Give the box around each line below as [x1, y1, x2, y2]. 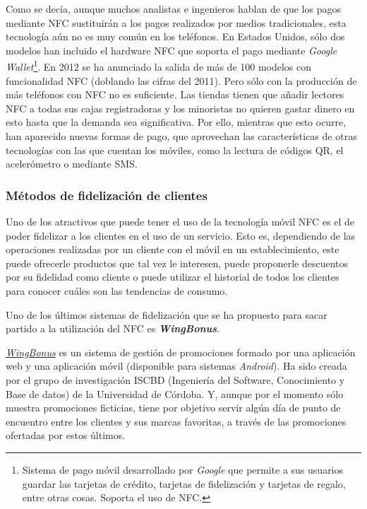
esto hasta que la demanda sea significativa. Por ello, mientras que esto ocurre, [6, 115, 347, 129]
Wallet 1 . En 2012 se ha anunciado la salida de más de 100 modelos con [6, 57, 312, 74]
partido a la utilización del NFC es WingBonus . [6, 321, 219, 336]
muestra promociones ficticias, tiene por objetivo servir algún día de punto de [6, 400, 341, 415]
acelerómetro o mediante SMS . [6, 156, 138, 171]
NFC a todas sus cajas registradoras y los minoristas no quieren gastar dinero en [6, 100, 355, 115]
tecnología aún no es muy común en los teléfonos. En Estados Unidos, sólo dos [6, 29, 345, 44]
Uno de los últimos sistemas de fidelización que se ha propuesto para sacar [6, 307, 327, 322]
